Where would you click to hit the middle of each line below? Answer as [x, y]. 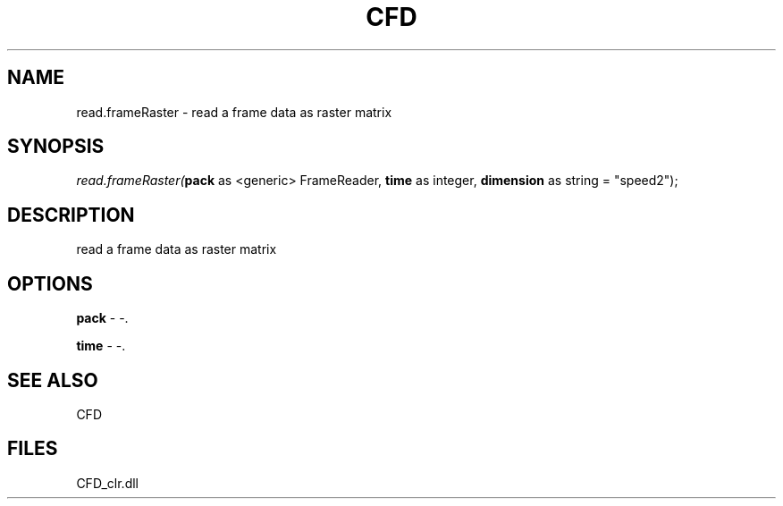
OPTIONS [50, 283]
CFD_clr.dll [107, 483]
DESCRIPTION [71, 215]
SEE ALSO [53, 380]
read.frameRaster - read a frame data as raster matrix [234, 112]
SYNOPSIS [56, 147]
